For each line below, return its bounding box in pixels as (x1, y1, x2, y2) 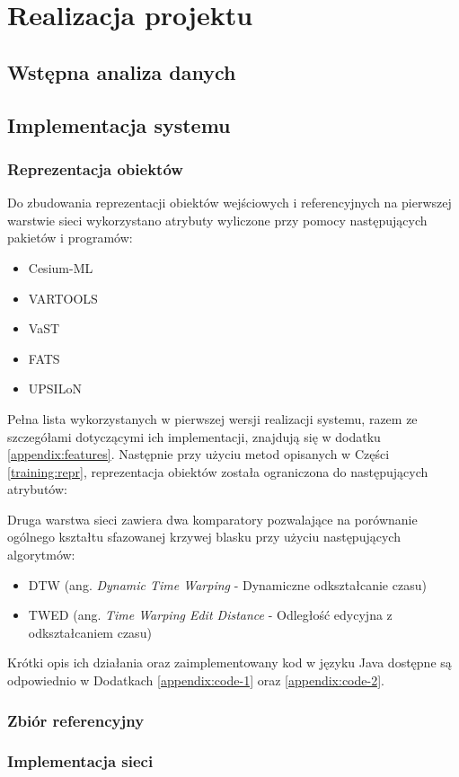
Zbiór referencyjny (7, 709, 145, 731)
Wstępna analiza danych (7, 57, 236, 85)
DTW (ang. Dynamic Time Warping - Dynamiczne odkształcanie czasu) (28, 575, 427, 594)
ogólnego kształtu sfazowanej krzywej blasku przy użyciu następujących (7, 527, 401, 546)
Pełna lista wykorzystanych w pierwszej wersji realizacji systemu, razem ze (7, 409, 418, 428)
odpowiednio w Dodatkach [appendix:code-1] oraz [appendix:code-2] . (7, 671, 384, 690)
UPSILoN (28, 379, 82, 398)
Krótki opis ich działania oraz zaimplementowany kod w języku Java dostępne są (7, 653, 452, 672)
